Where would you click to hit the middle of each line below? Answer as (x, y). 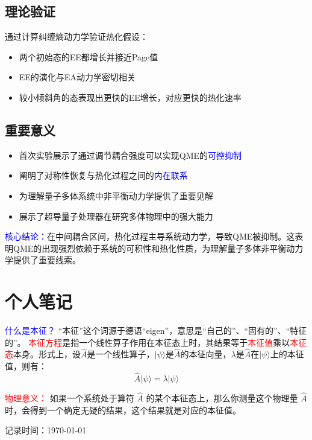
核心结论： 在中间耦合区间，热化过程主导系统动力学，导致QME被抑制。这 (150, 236)
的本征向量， (206, 354)
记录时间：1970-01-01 (46, 430)
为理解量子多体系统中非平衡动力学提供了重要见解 (116, 195)
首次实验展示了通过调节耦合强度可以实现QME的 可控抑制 (130, 155)
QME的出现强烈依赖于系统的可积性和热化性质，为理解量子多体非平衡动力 (158, 248)
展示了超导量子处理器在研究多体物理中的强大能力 (116, 216)
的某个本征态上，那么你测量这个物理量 (222, 398)
